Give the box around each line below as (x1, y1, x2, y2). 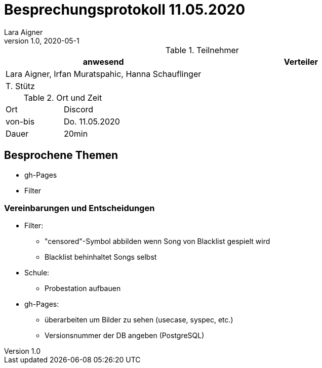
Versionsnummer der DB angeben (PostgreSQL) (45, 331, 205, 340)
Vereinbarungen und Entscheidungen (4, 202, 155, 213)
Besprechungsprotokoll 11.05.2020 (4, 1, 246, 18)
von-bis (6, 116, 35, 127)
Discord (63, 104, 94, 114)
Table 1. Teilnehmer (165, 45, 239, 55)
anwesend (83, 56, 124, 67)
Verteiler (284, 56, 318, 67)
